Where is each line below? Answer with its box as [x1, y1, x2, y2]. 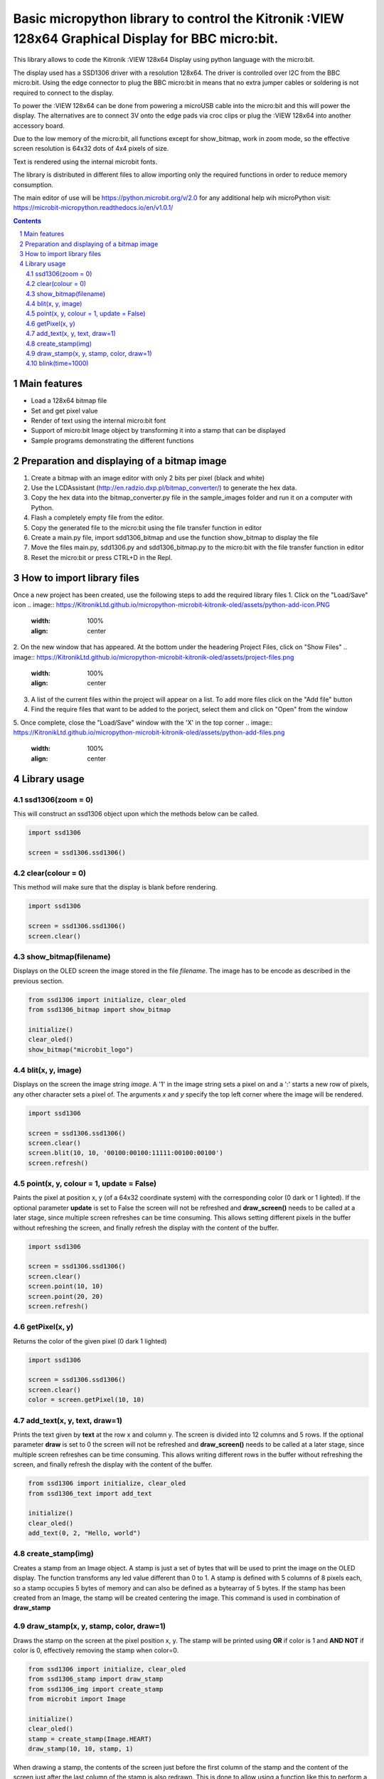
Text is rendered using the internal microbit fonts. [13, 157, 158, 166]
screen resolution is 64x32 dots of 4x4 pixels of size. [13, 144, 169, 153]
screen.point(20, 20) [28, 1292, 104, 1300]
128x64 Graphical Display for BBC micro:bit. [13, 31, 279, 46]
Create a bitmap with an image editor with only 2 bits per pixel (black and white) [31, 473, 265, 482]
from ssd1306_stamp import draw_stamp [28, 1675, 164, 1683]
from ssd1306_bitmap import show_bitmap [28, 1005, 171, 1014]
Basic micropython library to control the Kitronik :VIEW [13, 11, 344, 26]
